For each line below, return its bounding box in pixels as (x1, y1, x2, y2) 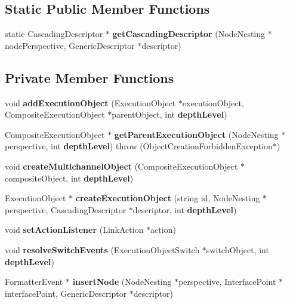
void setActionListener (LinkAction (5, 223, 144, 236)
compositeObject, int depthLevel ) (5, 171, 134, 184)
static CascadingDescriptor (5, 27, 103, 40)
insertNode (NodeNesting (72, 275, 172, 288)
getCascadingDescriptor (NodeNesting (112, 27, 266, 40)
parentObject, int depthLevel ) (112, 108, 227, 121)
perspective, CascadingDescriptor (5, 203, 127, 216)
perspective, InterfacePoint (178, 275, 276, 288)
